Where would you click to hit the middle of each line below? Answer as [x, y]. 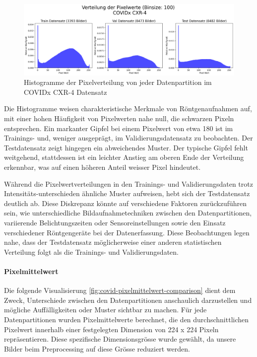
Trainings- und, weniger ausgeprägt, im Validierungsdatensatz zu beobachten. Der [128, 138]
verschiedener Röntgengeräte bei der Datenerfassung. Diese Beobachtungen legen [127, 232]
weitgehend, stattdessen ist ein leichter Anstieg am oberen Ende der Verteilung [124, 157]
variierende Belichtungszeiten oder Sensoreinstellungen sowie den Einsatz [115, 222]
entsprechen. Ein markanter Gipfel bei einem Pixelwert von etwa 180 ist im [119, 128]
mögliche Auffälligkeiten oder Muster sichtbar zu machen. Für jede [105, 310]
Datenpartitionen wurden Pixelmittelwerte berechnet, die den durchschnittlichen [127, 319]
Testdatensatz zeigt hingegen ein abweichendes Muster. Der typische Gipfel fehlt [126, 147]
